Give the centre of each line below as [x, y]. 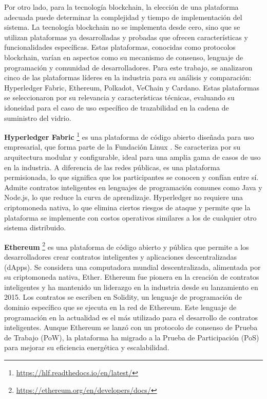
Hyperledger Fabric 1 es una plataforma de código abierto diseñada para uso [129, 136]
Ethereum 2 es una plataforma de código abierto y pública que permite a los [127, 246]
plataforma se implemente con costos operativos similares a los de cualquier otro [130, 217]
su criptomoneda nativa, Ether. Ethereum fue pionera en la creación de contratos [132, 277]
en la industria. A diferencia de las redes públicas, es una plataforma [112, 167]
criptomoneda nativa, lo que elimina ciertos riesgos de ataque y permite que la [127, 207]
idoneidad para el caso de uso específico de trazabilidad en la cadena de [117, 107]
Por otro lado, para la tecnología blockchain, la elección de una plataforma [121, 7]
